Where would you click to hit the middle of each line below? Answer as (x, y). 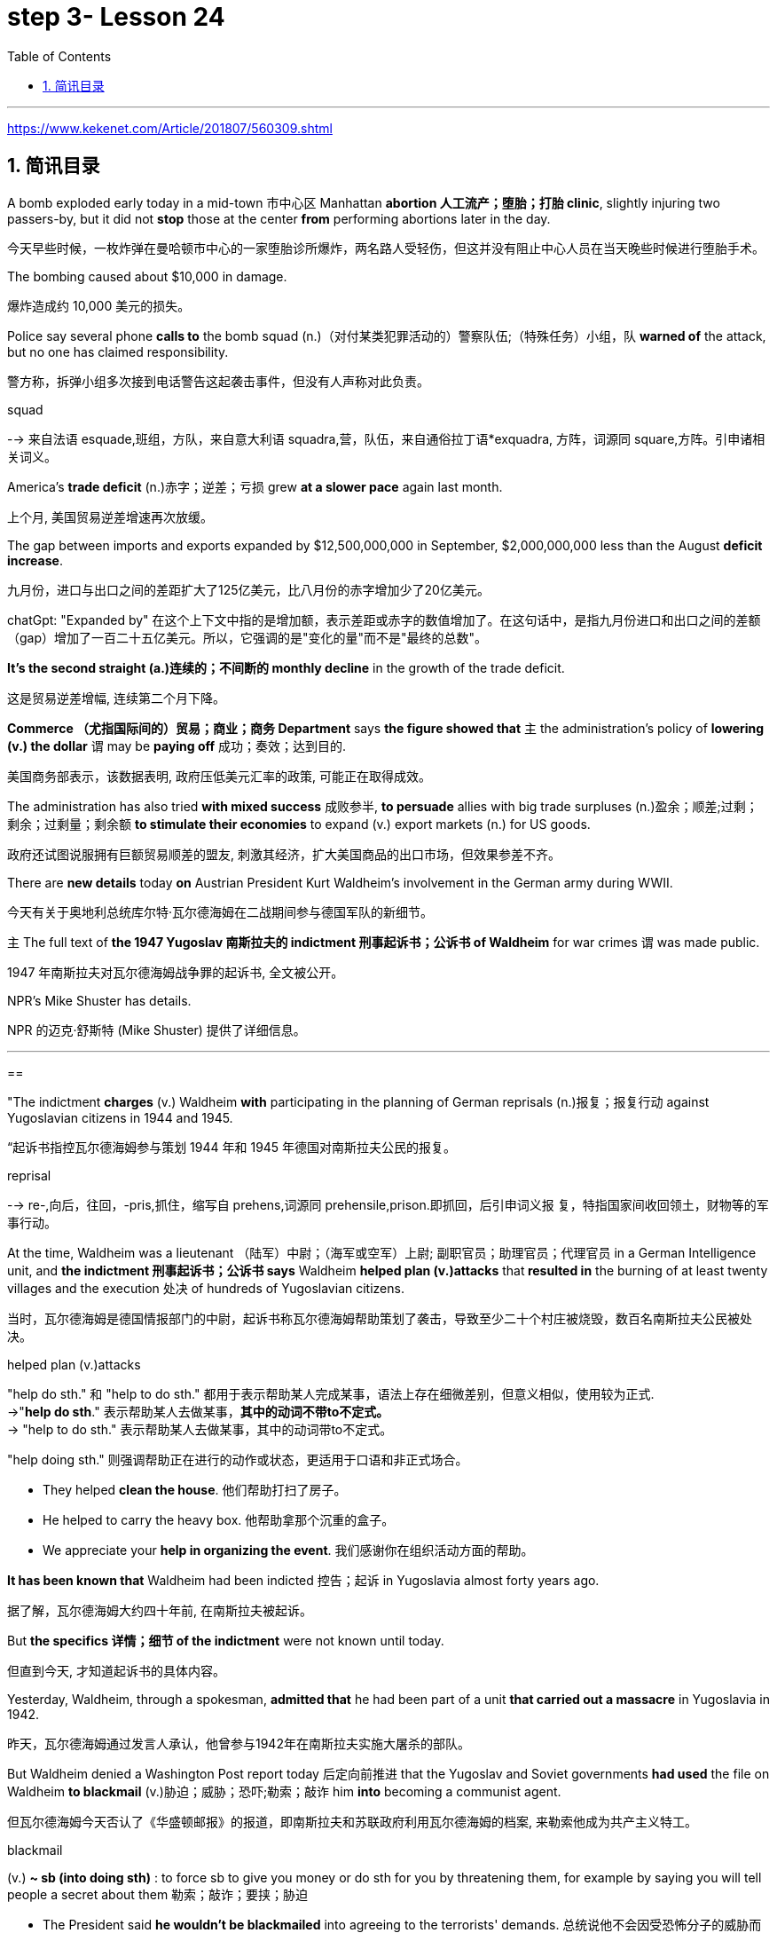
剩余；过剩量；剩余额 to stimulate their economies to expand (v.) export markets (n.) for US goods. (299, 824)
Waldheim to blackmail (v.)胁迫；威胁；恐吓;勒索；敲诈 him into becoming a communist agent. (284, 1791)
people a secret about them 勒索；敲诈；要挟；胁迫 (158, 1894)
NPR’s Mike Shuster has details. (99, 1000)
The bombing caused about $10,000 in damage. (147, 276)
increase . (35, 560)
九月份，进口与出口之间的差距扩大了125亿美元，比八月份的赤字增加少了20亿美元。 (248, 589)
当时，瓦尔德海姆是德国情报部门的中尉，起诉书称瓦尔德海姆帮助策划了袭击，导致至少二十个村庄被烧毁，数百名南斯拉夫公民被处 (380, 1318)
